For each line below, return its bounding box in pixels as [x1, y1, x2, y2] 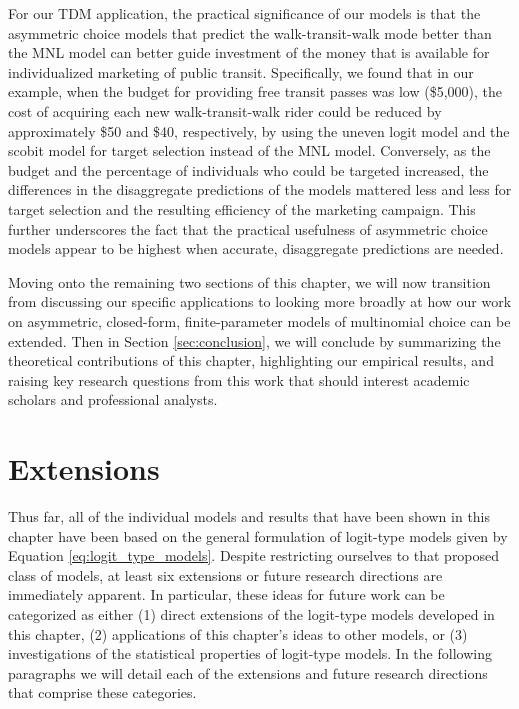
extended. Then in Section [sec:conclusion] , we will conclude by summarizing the [8, 330, 501, 351]
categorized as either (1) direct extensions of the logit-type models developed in [8, 603, 495, 624]
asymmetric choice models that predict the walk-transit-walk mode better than [8, 22, 492, 43]
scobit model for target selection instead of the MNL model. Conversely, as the [8, 140, 491, 161]
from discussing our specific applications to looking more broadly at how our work [8, 291, 512, 312]
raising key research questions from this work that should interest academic [8, 369, 470, 390]
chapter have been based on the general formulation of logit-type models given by [8, 525, 508, 546]
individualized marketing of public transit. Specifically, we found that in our [8, 61, 474, 82]
